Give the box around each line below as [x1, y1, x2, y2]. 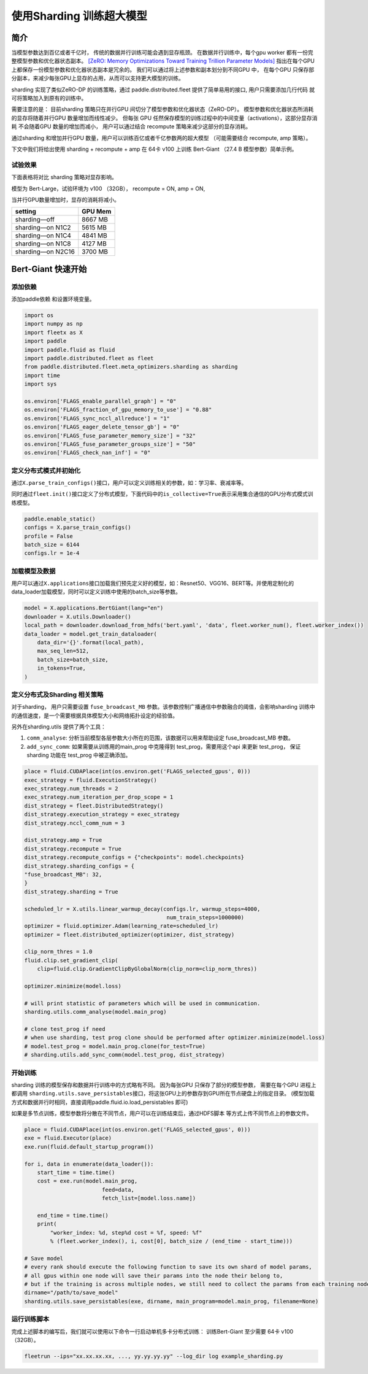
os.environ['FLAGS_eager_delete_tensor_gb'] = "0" [24, 423, 180, 431]
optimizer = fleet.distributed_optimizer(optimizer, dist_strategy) [24, 931, 235, 938]
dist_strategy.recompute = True [24, 845, 122, 852]
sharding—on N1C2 [15, 223, 71, 232]
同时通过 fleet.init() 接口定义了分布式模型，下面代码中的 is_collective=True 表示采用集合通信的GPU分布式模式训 [11, 490, 313, 498]
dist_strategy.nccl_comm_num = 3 [24, 819, 125, 827]
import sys [24, 380, 57, 388]
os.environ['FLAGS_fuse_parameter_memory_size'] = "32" [24, 432, 196, 439]
